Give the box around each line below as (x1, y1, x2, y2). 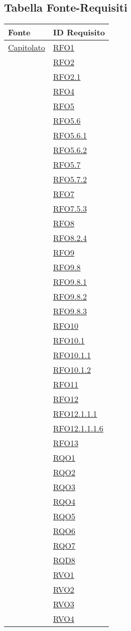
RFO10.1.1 (53, 349, 91, 361)
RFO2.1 (53, 71, 81, 83)
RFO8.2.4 (53, 232, 87, 244)
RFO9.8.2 (53, 290, 87, 303)
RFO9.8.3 (53, 305, 87, 317)
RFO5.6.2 (53, 144, 87, 156)
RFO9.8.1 (53, 276, 87, 288)
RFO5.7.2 (53, 173, 87, 185)
